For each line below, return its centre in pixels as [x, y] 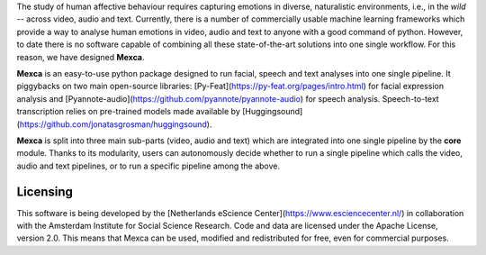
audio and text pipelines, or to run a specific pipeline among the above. [148, 166]
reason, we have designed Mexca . [81, 57]
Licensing [45, 191]
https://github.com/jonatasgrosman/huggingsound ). [116, 124]
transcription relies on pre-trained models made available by [128, 112]
